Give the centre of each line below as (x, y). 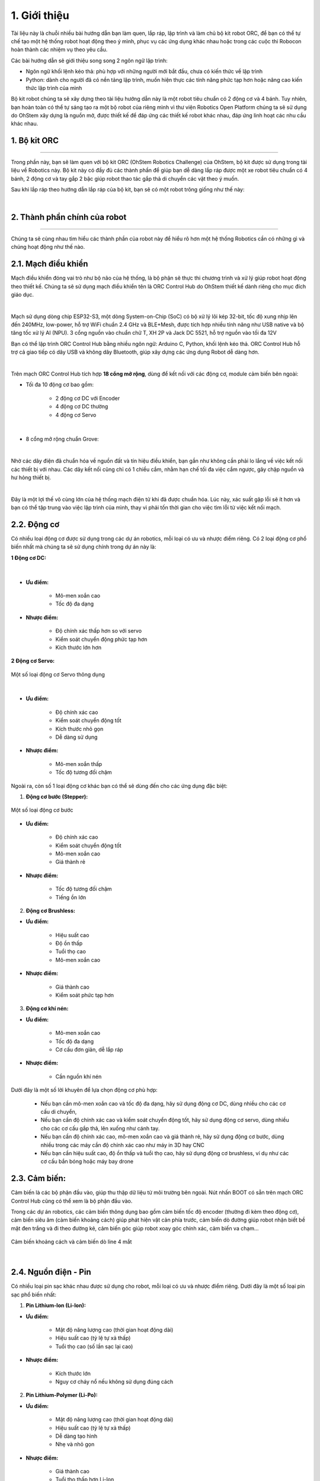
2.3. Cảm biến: (39, 1179)
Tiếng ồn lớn (71, 897)
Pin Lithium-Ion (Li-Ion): (56, 1306)
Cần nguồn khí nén (79, 1076)
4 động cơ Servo (76, 415)
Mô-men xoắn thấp (79, 764)
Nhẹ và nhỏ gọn (75, 1444)
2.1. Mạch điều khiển (49, 264)
